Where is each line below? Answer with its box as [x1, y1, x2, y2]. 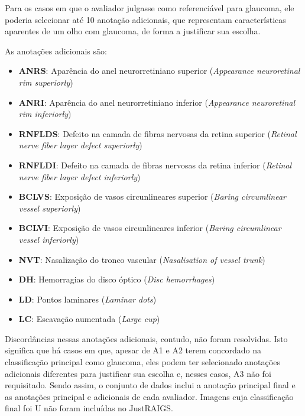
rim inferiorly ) [18, 108, 72, 120]
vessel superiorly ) [18, 201, 81, 214]
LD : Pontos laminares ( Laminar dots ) [18, 292, 157, 305]
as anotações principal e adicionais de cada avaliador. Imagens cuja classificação [5, 390, 294, 402]
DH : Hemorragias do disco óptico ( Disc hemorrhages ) [18, 273, 215, 285]
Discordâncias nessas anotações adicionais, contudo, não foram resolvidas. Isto [5, 332, 288, 344]
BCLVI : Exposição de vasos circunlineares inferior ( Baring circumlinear [18, 222, 281, 234]
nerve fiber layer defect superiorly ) [18, 139, 142, 151]
